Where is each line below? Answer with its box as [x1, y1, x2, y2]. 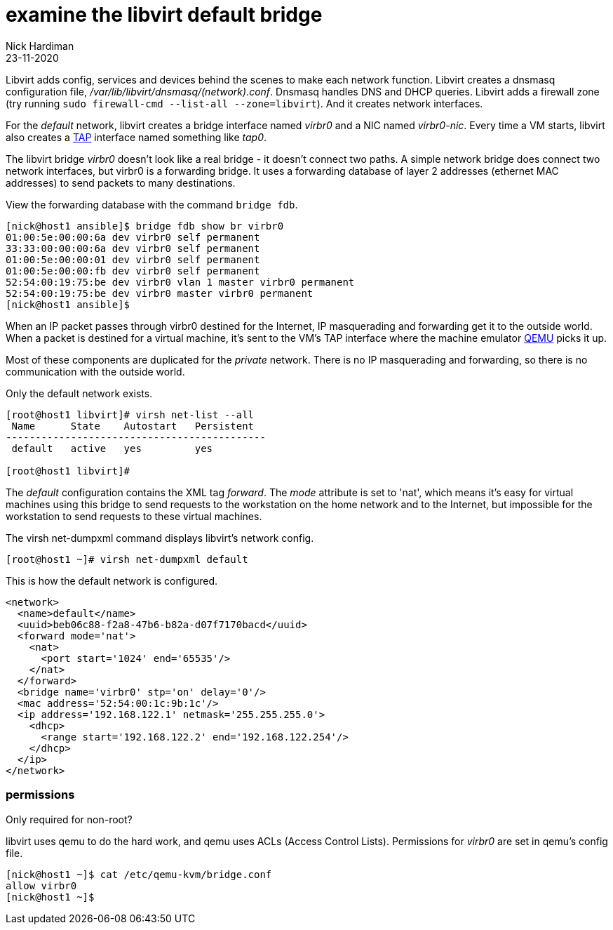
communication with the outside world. [6, 365, 185, 378]
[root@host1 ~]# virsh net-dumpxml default [6, 553, 248, 565]
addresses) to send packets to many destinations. [6, 176, 236, 189]
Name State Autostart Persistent [11, 420, 255, 432]
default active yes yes [11, 442, 213, 454]
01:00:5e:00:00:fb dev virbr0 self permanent [6, 265, 260, 277]
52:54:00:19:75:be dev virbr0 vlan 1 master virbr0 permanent [6, 276, 355, 288]
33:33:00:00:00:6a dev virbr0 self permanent [6, 242, 260, 254]
